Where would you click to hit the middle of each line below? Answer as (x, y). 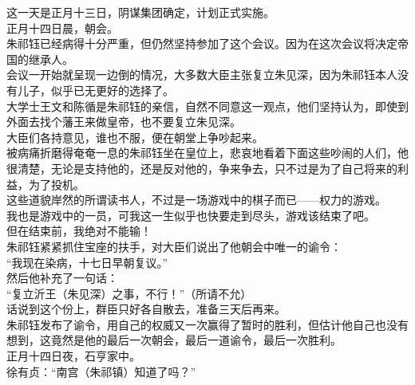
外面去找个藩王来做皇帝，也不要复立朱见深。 (124, 122)
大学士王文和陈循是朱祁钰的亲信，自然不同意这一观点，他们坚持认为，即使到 (207, 106)
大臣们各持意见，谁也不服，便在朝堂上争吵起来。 (135, 137)
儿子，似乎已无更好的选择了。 (95, 90)
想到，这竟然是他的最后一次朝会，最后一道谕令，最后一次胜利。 (174, 340)
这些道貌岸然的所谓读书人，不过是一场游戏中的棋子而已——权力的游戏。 (196, 200)
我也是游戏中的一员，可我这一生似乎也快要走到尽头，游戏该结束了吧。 (191, 215)
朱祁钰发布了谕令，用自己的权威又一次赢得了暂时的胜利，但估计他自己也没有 (207, 324)
